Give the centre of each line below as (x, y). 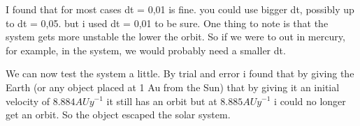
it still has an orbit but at (162, 101)
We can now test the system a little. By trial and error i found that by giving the (180, 73)
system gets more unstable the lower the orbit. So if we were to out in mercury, (175, 37)
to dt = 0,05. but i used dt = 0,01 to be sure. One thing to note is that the (167, 23)
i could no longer (310, 101)
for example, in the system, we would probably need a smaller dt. (146, 50)
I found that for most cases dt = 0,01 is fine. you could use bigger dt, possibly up (180, 9)
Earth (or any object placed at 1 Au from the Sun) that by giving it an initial (173, 87)
